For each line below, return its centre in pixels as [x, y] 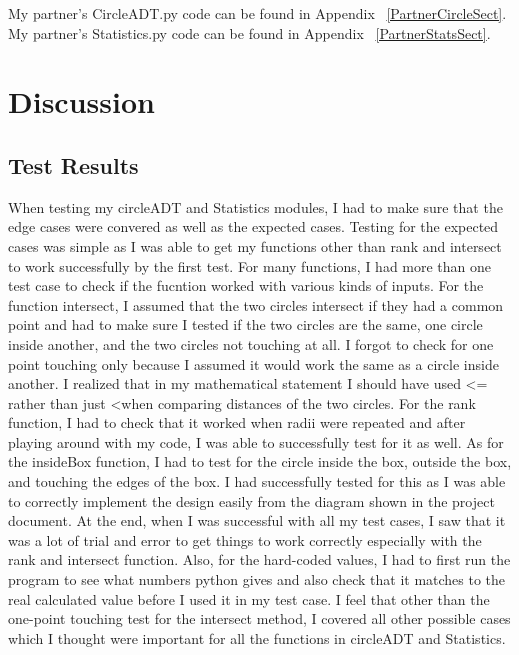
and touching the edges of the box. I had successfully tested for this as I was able [257, 481]
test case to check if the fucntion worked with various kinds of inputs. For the [246, 285]
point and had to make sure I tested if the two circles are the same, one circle [245, 324]
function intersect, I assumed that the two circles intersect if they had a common [256, 304]
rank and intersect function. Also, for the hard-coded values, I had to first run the [259, 559]
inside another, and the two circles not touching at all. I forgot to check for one [251, 343]
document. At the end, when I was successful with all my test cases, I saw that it [257, 520]
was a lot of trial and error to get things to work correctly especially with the [245, 539]
